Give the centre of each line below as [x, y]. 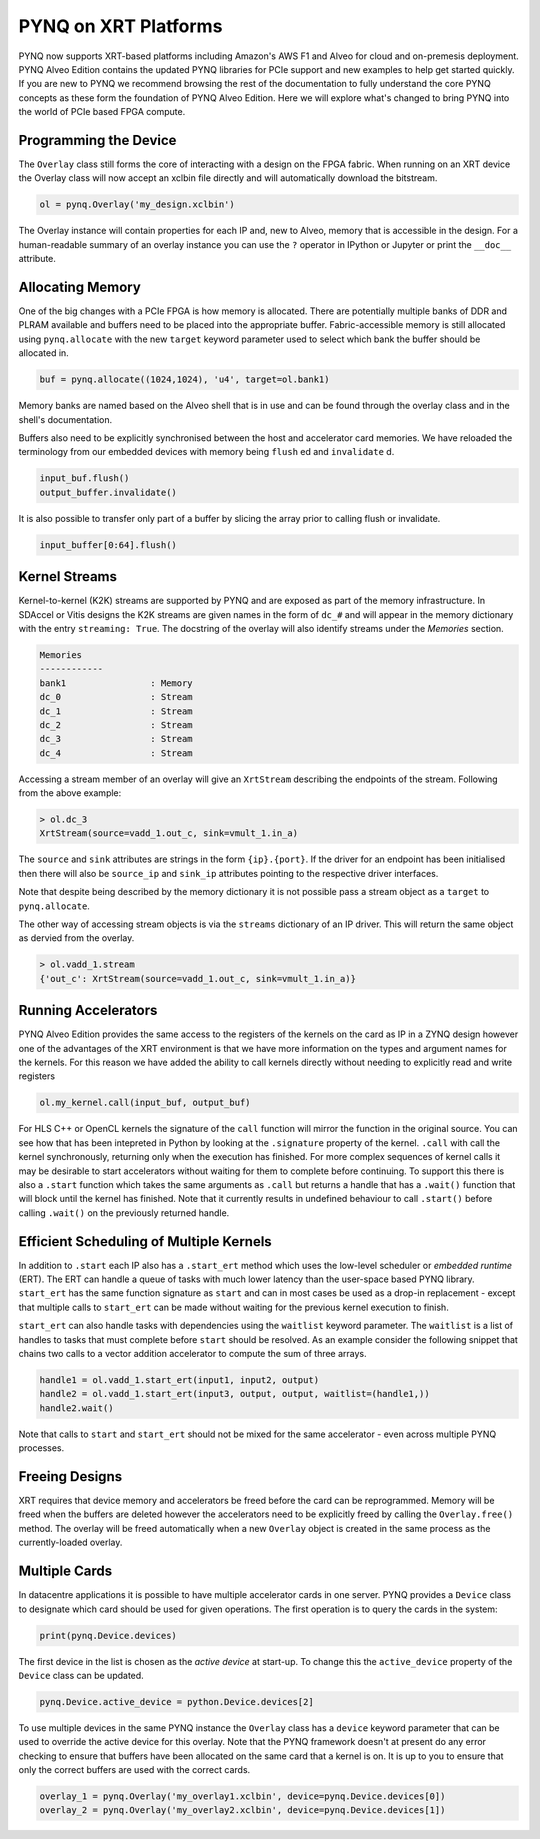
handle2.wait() [76, 1408]
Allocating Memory [80, 286]
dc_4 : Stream [116, 753]
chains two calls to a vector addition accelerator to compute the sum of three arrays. [192, 1354]
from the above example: [70, 793]
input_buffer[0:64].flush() [108, 544]
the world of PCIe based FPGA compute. [102, 112]
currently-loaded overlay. [70, 1542]
